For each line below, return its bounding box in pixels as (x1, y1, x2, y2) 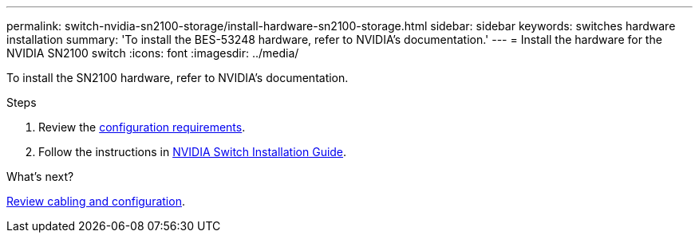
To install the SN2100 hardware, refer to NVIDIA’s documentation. (6, 71, 349, 84)
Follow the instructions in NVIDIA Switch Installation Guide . (38, 145, 347, 159)
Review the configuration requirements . (38, 120, 246, 134)
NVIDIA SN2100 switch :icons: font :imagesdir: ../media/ (6, 46, 299, 60)
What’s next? (6, 170, 74, 183)
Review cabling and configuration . (6, 194, 185, 208)
